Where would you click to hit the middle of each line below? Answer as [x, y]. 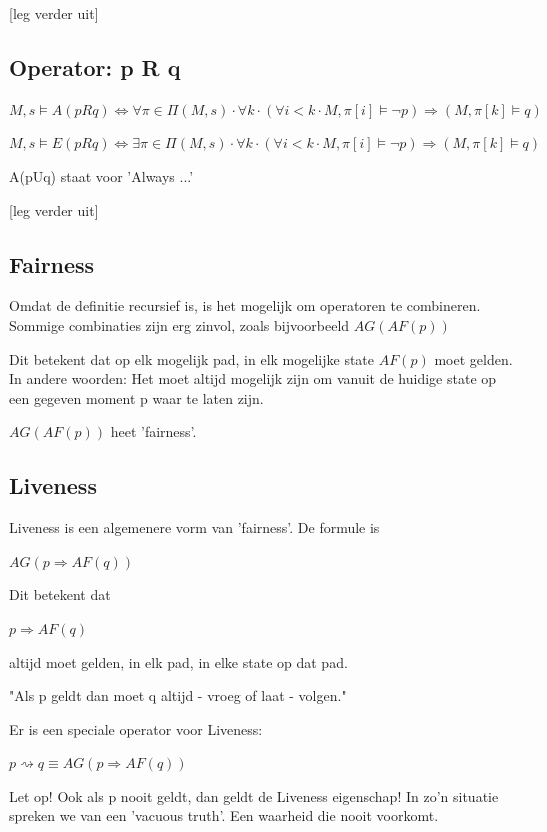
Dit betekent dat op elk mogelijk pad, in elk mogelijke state [192, 358]
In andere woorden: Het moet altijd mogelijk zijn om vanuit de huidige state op [253, 378]
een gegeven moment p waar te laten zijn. [136, 397]
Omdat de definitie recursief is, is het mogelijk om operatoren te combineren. [245, 305]
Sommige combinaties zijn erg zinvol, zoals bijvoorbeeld [179, 324]
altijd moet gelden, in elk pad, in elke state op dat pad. [178, 661]
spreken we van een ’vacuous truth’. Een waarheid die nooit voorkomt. [224, 815]
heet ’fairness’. [153, 431]
